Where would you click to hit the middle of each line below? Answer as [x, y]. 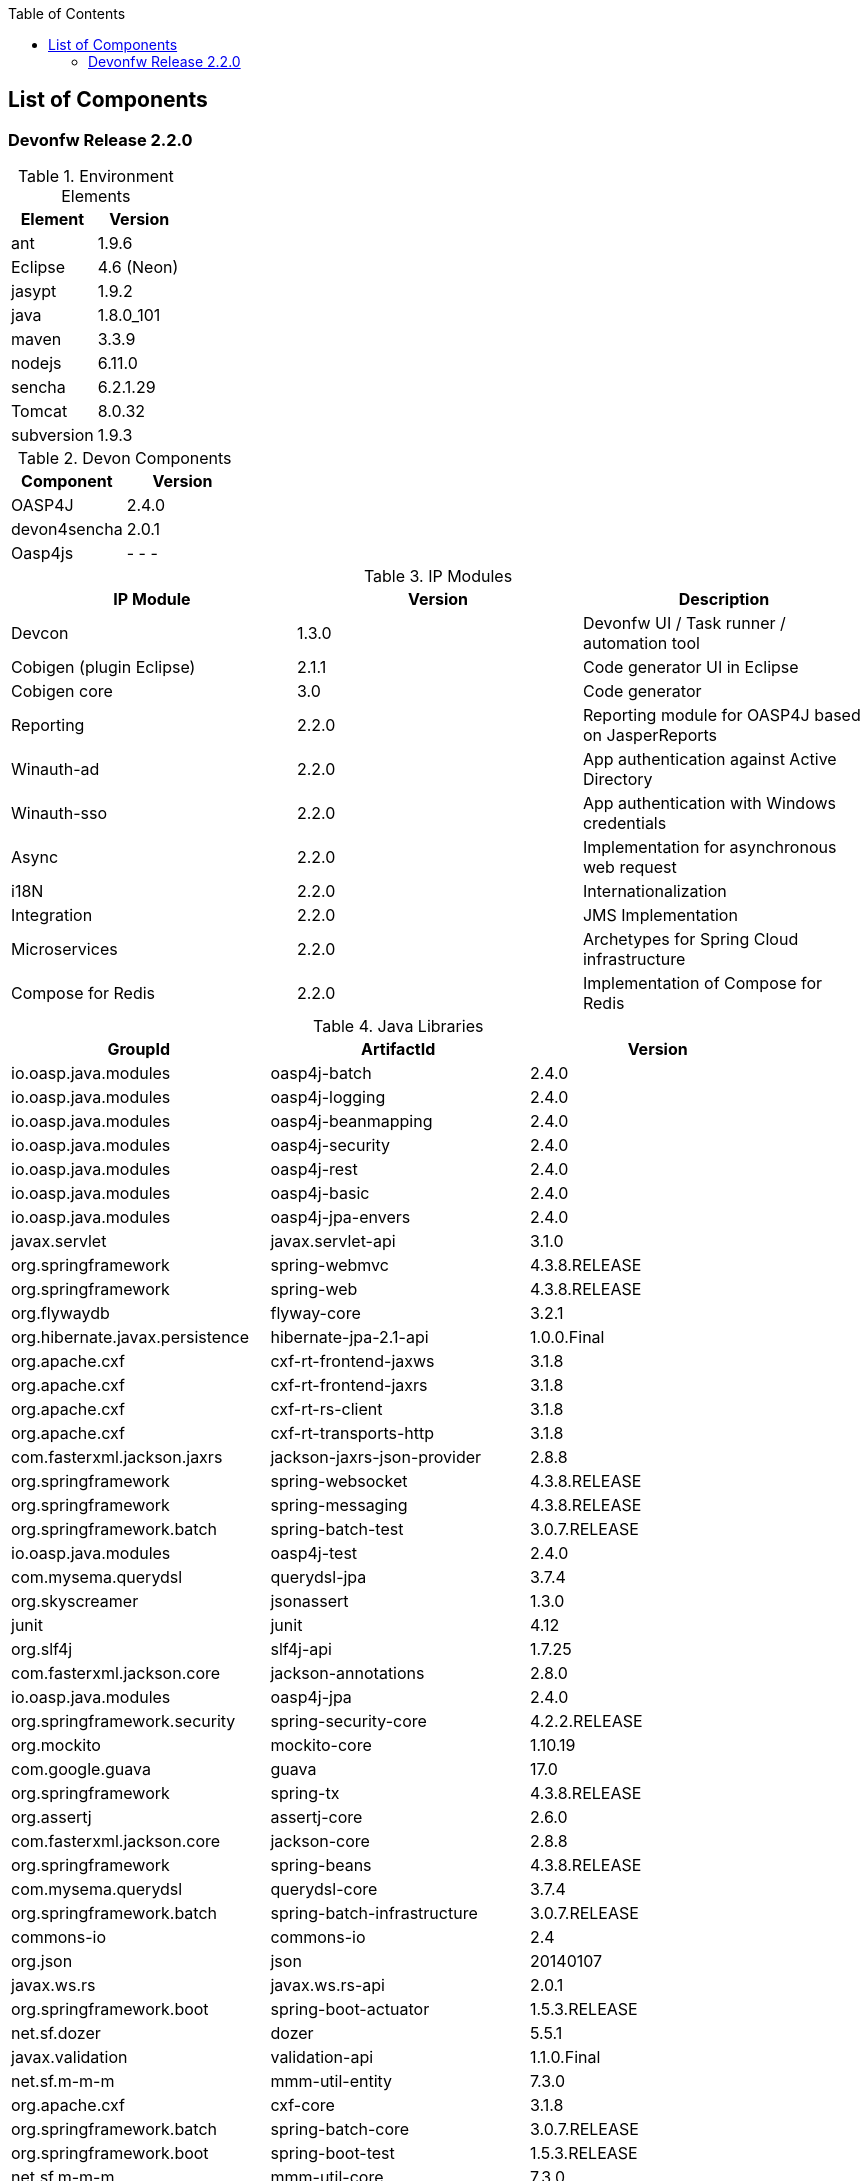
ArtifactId [398, 1049]
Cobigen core [62, 691]
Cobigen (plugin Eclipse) [103, 667]
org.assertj [51, 1817]
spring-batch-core [340, 2129]
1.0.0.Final [567, 1337]
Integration [52, 915]
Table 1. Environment [95, 176]
